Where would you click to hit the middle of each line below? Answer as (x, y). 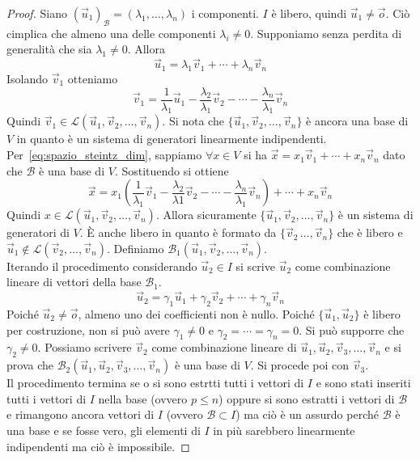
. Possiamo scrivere (85, 347)
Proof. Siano (37, 13)
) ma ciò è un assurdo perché (307, 414)
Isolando (28, 78)
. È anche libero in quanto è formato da (178, 232)
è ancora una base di (357, 121)
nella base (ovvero (143, 398)
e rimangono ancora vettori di (81, 414)
